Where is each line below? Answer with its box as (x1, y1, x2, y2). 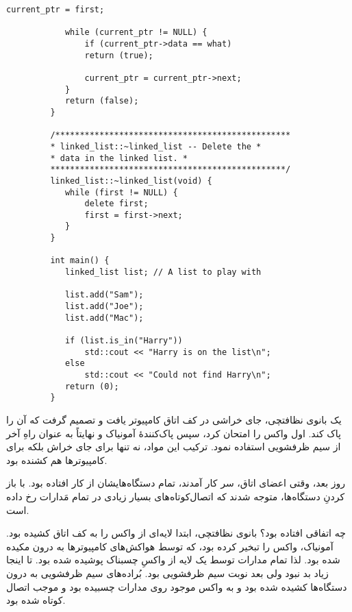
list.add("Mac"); (64, 313, 144, 323)
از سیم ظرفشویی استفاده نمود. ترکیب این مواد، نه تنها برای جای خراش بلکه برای (6, 439, 341, 454)
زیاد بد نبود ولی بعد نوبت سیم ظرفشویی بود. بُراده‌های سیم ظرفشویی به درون (6, 565, 329, 580)
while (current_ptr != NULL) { (64, 27, 208, 38)
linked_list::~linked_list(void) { (50, 175, 212, 186)
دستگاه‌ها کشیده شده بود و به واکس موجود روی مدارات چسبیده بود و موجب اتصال (6, 579, 347, 593)
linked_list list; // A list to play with (64, 267, 262, 278)
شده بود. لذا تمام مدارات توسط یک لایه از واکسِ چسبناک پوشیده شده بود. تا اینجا (6, 552, 340, 567)
